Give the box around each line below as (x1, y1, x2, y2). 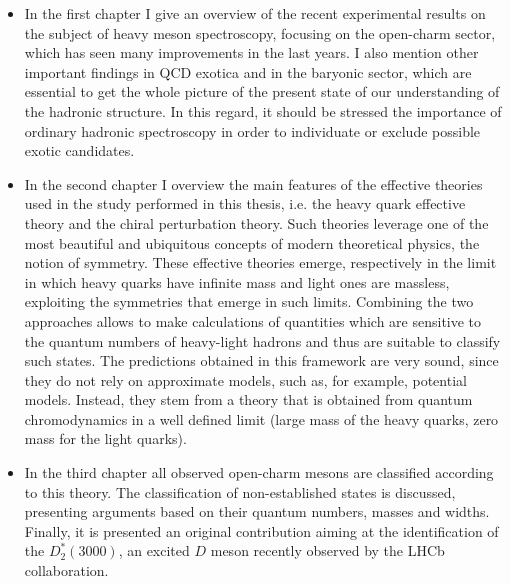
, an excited (118, 540, 190, 561)
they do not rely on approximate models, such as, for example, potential (24, 369, 467, 390)
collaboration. (24, 560, 109, 581)
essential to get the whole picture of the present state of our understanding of (24, 81, 500, 102)
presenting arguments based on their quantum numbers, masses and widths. (24, 501, 490, 522)
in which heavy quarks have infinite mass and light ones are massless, (24, 271, 450, 292)
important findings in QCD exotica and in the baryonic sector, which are (24, 61, 472, 82)
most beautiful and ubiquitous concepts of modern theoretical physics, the (24, 232, 480, 253)
